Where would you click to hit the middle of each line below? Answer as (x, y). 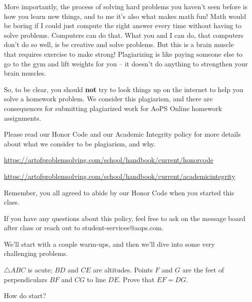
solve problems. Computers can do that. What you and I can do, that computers (124, 35)
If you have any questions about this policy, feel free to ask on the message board (125, 218)
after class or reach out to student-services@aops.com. (84, 228)
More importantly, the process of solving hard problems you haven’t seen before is (126, 6)
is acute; (40, 270)
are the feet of (203, 270)
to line (96, 279)
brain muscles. (25, 73)
